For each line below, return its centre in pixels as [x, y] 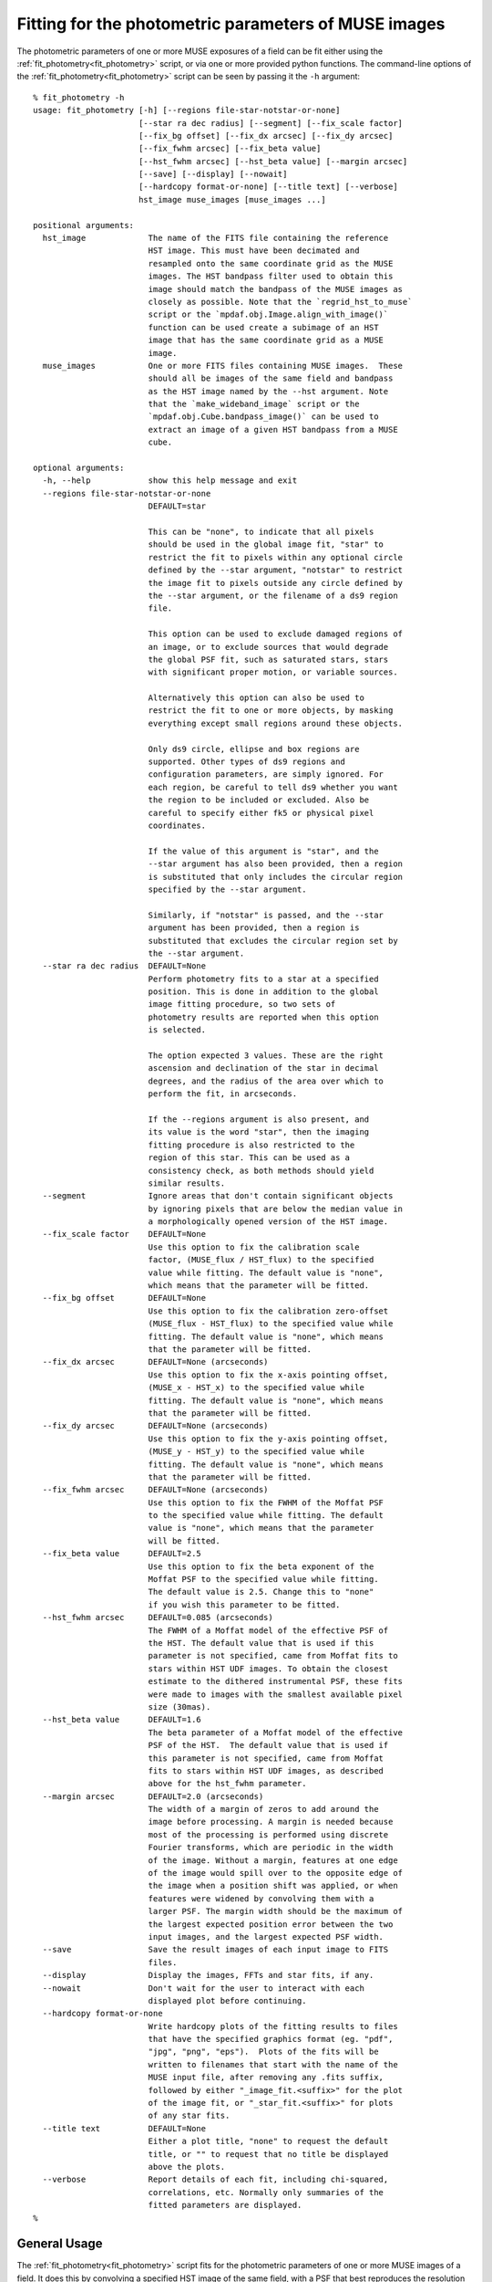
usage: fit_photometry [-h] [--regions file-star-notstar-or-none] [187, 110]
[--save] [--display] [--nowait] [213, 174]
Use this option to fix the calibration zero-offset [268, 1311]
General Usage [60, 2244]
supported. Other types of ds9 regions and [246, 762]
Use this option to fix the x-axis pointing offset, [268, 1375]
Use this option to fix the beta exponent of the [261, 1566]
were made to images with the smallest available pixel [276, 1694]
